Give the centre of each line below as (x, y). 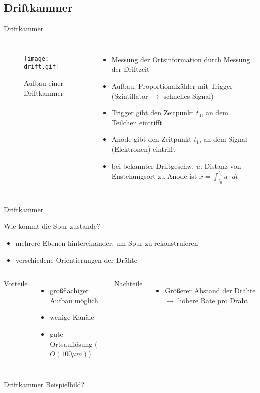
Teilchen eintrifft (137, 122)
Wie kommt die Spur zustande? (52, 226)
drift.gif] (42, 67)
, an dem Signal (223, 139)
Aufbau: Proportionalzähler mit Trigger (172, 85)
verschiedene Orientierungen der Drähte (76, 260)
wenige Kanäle (72, 317)
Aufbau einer (44, 83)
